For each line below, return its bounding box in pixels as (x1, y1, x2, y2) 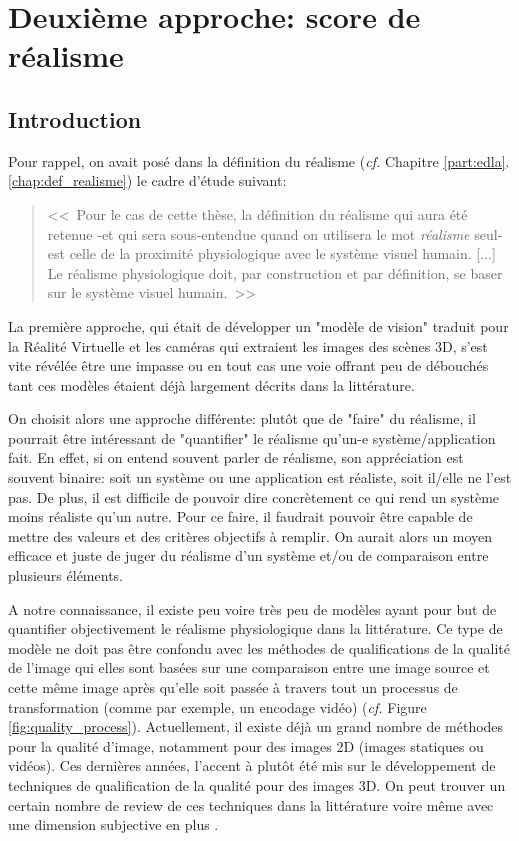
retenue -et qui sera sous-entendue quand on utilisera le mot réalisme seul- (47, 223, 503, 244)
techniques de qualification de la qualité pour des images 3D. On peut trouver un (8, 774, 506, 795)
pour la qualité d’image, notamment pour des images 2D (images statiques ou (8, 735, 484, 756)
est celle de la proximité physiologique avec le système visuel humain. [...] (47, 243, 496, 264)
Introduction (8, 103, 142, 134)
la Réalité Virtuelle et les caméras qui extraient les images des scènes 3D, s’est (8, 335, 488, 356)
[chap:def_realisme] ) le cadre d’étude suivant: (8, 170, 287, 191)
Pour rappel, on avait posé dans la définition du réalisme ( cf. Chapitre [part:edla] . (8, 150, 510, 171)
